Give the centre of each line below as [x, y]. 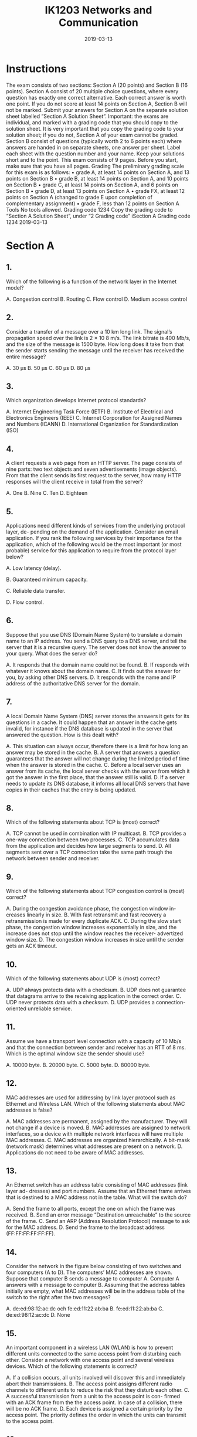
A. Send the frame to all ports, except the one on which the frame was [91, 1209]
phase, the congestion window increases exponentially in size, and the [91, 928]
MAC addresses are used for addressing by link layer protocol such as [91, 1098]
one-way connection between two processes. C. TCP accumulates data [93, 840]
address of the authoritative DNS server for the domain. [73, 683]
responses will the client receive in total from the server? [74, 482]
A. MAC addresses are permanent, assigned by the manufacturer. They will [97, 1121]
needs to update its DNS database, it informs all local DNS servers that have [98, 783]
